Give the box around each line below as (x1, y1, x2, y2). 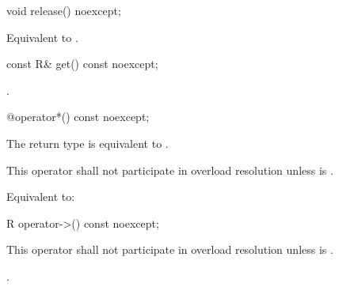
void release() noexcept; (6, 2, 121, 18)
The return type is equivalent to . (6, 134, 169, 151)
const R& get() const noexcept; (6, 55, 158, 72)
